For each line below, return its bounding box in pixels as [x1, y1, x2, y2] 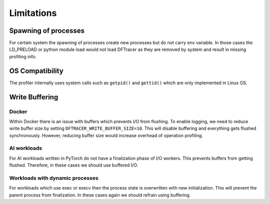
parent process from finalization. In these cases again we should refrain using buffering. [9, 192, 191, 198]
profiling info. [9, 53, 37, 59]
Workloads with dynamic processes [9, 175, 98, 182]
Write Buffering [9, 93, 58, 101]
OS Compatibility [9, 66, 63, 75]
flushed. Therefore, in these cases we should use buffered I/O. [9, 162, 138, 168]
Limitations [9, 7, 57, 18]
